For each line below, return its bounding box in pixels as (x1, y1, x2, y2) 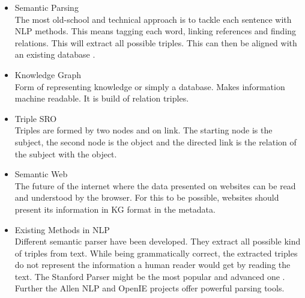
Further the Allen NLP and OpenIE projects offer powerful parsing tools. (14, 282, 285, 294)
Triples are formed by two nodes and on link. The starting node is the (14, 124, 273, 136)
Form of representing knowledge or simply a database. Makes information (14, 80, 285, 93)
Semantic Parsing (14, 1, 79, 13)
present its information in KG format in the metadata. (14, 202, 216, 215)
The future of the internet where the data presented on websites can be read (14, 179, 296, 192)
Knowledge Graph (14, 68, 82, 81)
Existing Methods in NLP (14, 223, 110, 236)
